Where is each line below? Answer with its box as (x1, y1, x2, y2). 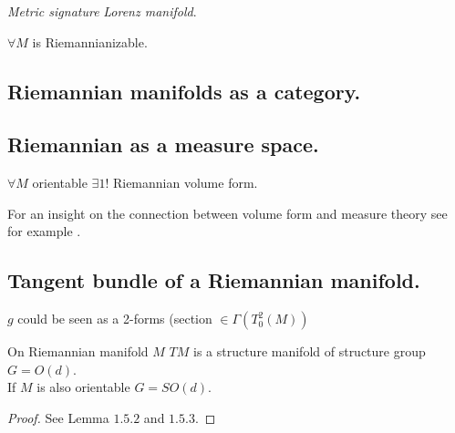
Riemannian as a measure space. (7, 130, 319, 159)
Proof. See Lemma (7, 407, 109, 427)
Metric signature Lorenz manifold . (7, 2, 197, 20)
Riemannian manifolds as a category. (7, 77, 361, 105)
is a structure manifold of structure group (192, 342, 426, 361)
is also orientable (36, 377, 130, 397)
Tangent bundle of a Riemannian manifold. (7, 266, 420, 294)
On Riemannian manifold (7, 342, 149, 361)
